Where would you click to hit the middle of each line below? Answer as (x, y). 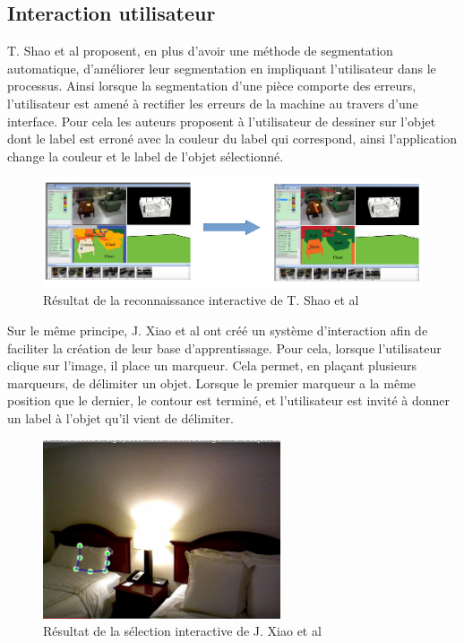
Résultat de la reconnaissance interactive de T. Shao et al (201, 300)
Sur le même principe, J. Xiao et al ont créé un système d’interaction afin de (218, 330)
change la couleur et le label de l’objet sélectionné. (146, 156)
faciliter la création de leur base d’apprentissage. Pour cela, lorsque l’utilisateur (224, 348)
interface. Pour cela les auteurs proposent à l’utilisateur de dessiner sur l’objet (222, 121)
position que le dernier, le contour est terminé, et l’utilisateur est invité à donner (229, 400)
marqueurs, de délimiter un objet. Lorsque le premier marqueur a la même (212, 382)
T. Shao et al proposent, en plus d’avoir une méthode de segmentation (200, 51)
